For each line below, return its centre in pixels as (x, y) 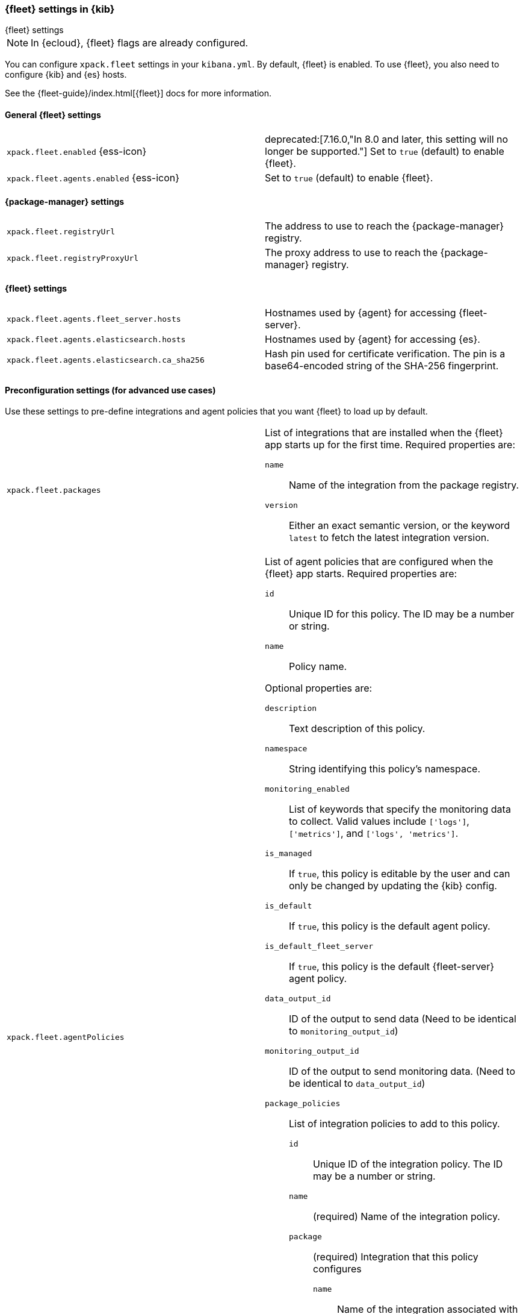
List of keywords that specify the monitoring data (400, 809)
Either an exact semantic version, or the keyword (400, 526)
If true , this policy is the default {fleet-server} (391, 967)
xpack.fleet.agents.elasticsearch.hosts (96, 339)
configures (337, 1269)
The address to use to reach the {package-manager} (385, 226)
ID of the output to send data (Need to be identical (403, 1019)
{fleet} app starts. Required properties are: (361, 574)
